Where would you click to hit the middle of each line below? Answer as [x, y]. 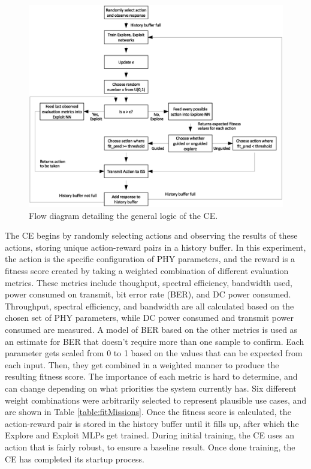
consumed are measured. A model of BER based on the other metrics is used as [151, 329]
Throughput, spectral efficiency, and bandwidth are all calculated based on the [150, 306]
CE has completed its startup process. [75, 459]
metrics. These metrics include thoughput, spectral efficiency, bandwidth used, [149, 282]
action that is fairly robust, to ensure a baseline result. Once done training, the [150, 447]
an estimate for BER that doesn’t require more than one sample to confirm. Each [155, 341]
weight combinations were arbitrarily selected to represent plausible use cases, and [156, 400]
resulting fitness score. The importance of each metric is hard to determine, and [151, 376]
